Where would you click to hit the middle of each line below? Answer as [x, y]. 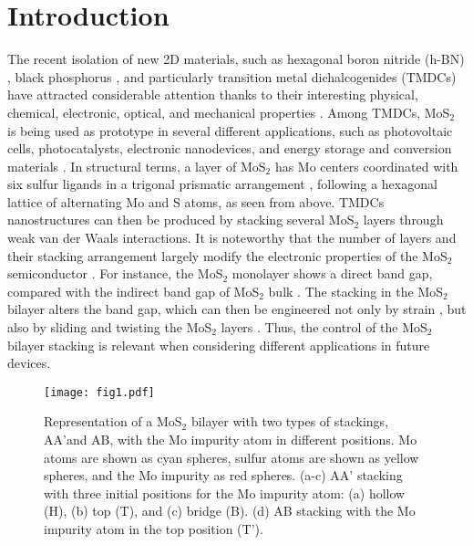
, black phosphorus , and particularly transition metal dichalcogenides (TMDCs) [232, 76]
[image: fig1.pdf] [99, 392]
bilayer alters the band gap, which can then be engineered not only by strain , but [237, 309]
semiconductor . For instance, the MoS [115, 273]
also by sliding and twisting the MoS [110, 327]
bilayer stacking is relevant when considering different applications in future [219, 345]
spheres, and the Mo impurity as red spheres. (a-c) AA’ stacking [223, 475]
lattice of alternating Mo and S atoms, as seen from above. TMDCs [196, 201]
